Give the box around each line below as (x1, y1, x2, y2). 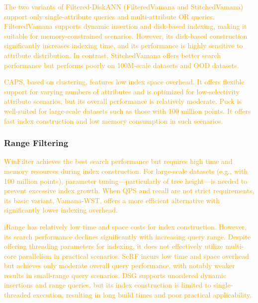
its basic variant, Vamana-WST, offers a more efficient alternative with (4, 195, 220, 205)
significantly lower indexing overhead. (4, 205, 118, 215)
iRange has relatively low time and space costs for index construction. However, (4, 221, 247, 231)
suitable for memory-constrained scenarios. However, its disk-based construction (4, 30, 248, 41)
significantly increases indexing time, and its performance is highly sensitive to (4, 40, 243, 51)
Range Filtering (4, 137, 69, 149)
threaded (4, 290, 31, 300)
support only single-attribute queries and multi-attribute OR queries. (4, 11, 215, 21)
